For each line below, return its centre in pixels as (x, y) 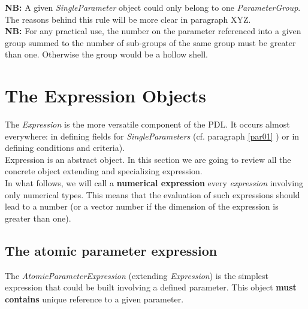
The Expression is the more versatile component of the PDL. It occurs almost (147, 124)
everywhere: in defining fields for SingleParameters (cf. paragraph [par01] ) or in (152, 136)
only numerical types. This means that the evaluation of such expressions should (153, 194)
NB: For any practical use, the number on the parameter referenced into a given (153, 31)
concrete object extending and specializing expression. (104, 171)
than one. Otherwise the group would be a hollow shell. (106, 54)
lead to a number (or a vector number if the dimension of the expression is (142, 206)
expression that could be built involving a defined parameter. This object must (151, 287)
